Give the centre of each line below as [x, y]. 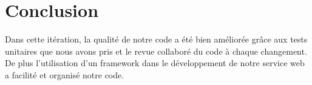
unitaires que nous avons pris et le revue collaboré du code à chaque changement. [156, 51]
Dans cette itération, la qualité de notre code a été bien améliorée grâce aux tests [156, 39]
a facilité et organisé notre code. [65, 74]
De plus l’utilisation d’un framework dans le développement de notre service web [155, 63]
